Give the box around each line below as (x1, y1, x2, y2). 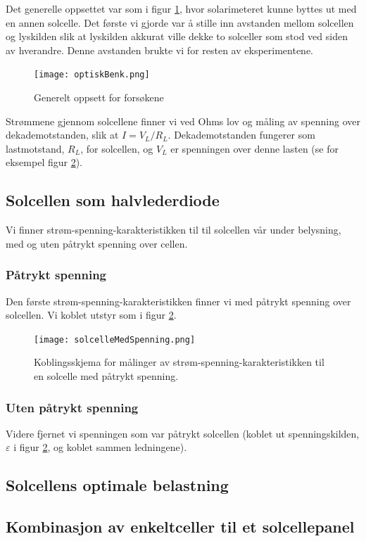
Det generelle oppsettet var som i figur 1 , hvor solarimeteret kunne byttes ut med (6, 1, 357, 15)
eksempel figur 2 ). (6, 155, 83, 170)
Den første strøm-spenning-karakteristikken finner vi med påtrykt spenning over (6, 293, 351, 308)
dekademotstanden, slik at (6, 127, 119, 142)
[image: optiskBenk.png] (34, 70, 150, 80)
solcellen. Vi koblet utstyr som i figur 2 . (6, 307, 177, 322)
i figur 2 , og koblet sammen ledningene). (13, 440, 187, 454)
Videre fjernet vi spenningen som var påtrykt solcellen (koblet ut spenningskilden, (6, 426, 360, 440)
